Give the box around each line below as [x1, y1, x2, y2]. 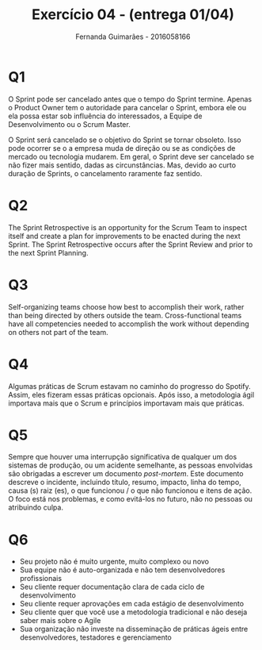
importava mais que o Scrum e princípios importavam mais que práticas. [8, 398, 245, 408]
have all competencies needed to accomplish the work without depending [8, 319, 249, 329]
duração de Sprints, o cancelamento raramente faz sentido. [8, 168, 203, 178]
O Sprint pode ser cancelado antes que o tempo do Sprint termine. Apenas [8, 94, 253, 104]
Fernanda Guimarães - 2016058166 [75, 32, 191, 41]
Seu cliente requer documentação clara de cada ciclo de [19, 582, 205, 592]
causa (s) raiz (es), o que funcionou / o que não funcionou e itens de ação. [8, 486, 253, 495]
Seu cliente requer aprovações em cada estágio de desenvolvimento [19, 599, 244, 609]
